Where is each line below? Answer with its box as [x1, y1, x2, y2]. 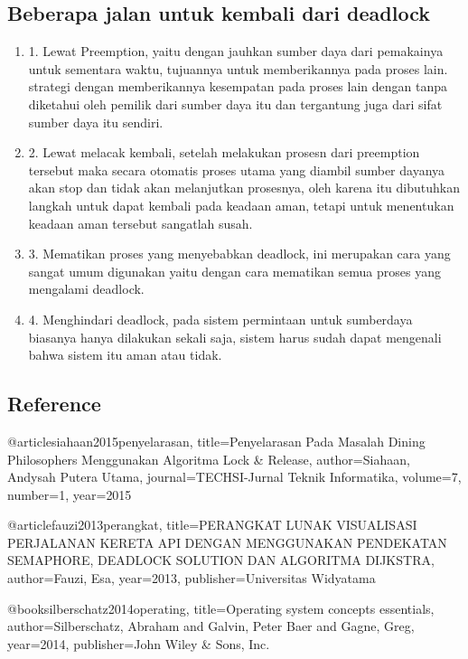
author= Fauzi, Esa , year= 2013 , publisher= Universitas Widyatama [7, 569, 376, 588]
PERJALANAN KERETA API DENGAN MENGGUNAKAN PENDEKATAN [7, 532, 447, 551]
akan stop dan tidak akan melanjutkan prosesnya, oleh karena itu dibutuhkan [28, 178, 460, 197]
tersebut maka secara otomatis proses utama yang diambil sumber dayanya [28, 160, 445, 179]
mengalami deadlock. [28, 279, 145, 298]
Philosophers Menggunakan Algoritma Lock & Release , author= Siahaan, [7, 449, 410, 468]
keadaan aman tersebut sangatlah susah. [28, 213, 253, 232]
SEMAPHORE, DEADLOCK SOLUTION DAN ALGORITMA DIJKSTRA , [7, 551, 435, 570]
